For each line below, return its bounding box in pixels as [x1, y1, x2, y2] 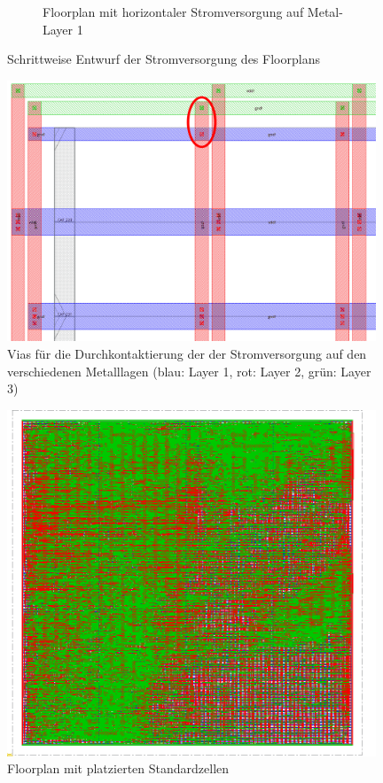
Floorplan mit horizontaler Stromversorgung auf [43, 3, 304, 20]
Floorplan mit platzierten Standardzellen [7, 759, 230, 778]
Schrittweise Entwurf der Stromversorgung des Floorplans [7, 50, 320, 68]
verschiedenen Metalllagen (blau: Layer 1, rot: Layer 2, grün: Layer [7, 361, 371, 380]
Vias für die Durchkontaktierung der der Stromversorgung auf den [7, 344, 367, 362]
